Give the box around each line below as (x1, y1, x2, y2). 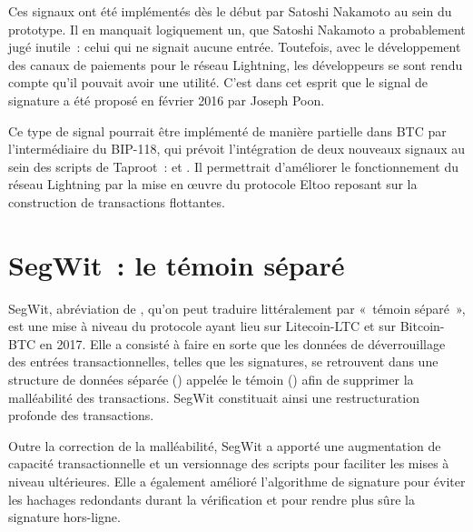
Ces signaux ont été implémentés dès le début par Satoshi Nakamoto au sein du (8, 2, 452, 20)
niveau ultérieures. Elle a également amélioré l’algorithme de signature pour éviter (8, 472, 466, 490)
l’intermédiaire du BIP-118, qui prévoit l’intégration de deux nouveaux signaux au (8, 139, 466, 158)
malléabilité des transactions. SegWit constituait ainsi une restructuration (8, 387, 419, 407)
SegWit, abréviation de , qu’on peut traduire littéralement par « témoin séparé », (8, 298, 466, 317)
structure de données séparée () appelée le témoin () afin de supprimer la (8, 370, 414, 389)
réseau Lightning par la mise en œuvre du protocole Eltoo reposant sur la (8, 175, 418, 194)
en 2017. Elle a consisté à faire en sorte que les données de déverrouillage (39, 334, 446, 353)
